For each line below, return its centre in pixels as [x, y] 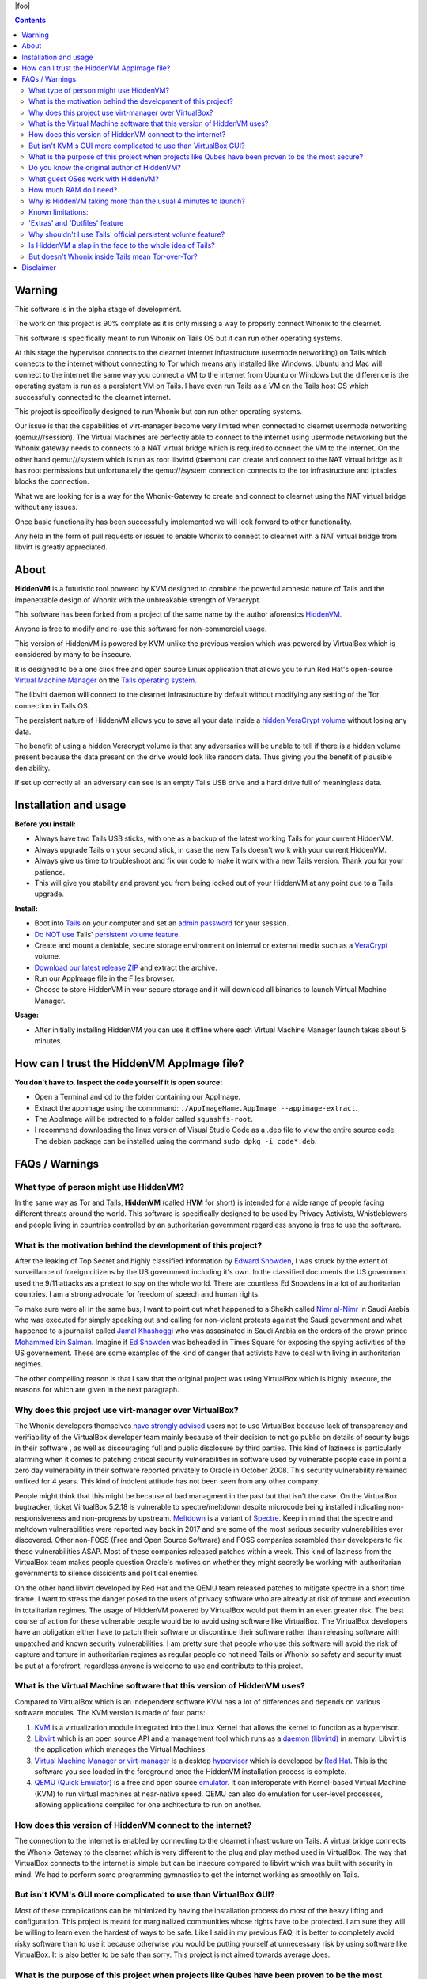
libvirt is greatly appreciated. [61, 547]
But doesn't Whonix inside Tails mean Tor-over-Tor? [113, 256]
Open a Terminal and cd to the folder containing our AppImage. [138, 1097]
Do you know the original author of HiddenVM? [105, 168]
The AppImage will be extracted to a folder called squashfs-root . [144, 1119]
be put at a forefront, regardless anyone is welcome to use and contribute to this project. [159, 1666]
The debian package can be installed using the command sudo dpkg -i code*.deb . [176, 1141]
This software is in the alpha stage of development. [98, 309]
